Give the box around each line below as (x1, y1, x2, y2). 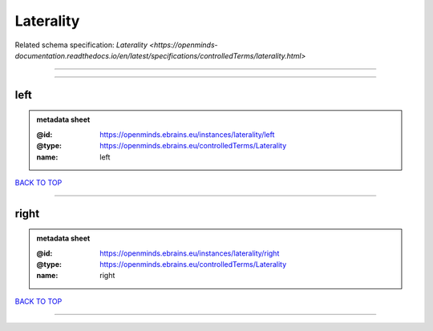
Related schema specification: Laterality (14, 40, 148, 50)
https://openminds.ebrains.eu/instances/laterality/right (99, 248, 280, 258)
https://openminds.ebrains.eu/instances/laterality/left (99, 129, 275, 139)
